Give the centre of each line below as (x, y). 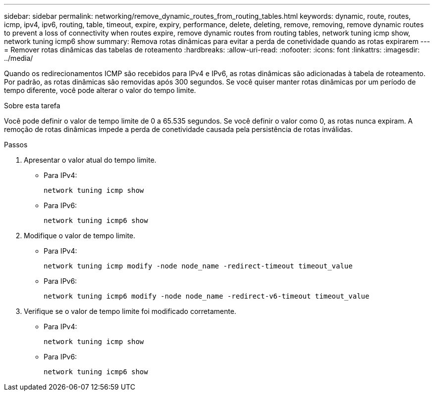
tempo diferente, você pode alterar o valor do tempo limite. (100, 90)
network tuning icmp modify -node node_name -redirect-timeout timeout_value (198, 266)
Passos (16, 145)
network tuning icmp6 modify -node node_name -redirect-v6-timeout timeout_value (207, 296)
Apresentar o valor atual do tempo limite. (90, 160)
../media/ (19, 58)
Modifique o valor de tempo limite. (80, 236)
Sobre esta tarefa (32, 106)
